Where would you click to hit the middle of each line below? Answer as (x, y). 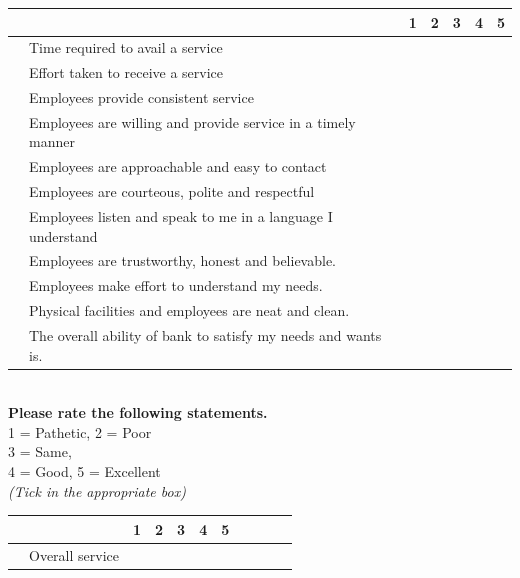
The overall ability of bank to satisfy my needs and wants (205, 334)
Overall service (74, 554)
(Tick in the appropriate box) (97, 490)
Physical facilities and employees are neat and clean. (189, 310)
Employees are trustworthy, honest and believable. (182, 260)
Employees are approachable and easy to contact (178, 166)
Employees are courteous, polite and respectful (172, 191)
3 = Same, (40, 451)
